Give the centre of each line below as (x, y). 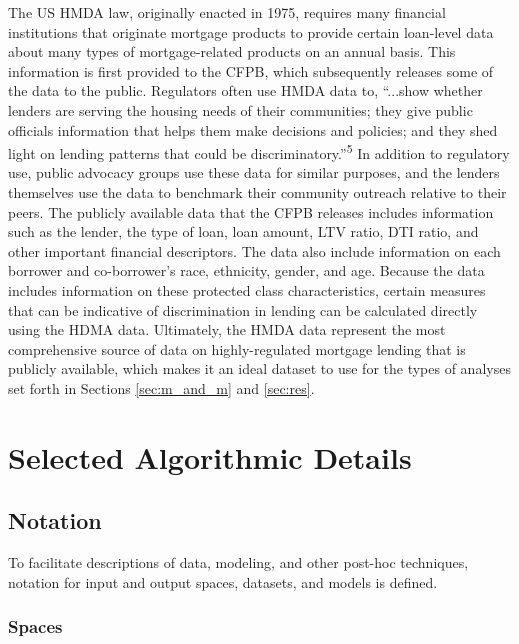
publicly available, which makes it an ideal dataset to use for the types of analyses (259, 368)
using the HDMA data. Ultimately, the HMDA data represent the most (227, 329)
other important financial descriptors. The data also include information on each (254, 250)
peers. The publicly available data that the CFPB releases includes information (251, 211)
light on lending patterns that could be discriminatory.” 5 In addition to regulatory (259, 151)
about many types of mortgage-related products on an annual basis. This (232, 51)
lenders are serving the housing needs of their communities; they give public (240, 109)
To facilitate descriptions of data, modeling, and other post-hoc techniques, (238, 562)
